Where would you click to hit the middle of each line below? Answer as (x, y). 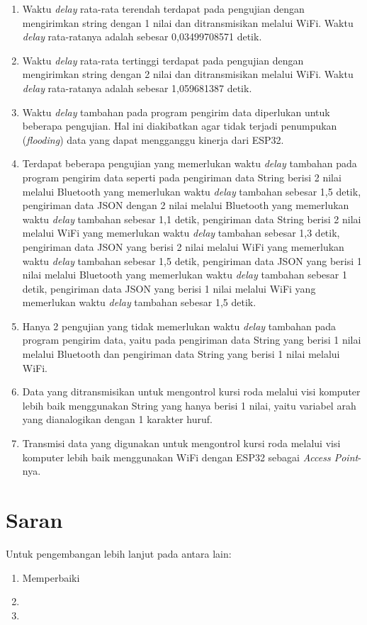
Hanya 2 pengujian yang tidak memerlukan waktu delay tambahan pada (179, 326)
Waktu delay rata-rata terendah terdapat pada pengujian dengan (163, 9)
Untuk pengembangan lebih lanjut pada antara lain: (119, 553)
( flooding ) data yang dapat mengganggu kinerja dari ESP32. (153, 139)
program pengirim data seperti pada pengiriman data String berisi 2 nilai (182, 177)
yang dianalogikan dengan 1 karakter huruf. (117, 419)
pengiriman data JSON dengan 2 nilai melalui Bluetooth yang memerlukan (186, 205)
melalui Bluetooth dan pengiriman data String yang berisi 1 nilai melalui (181, 354)
